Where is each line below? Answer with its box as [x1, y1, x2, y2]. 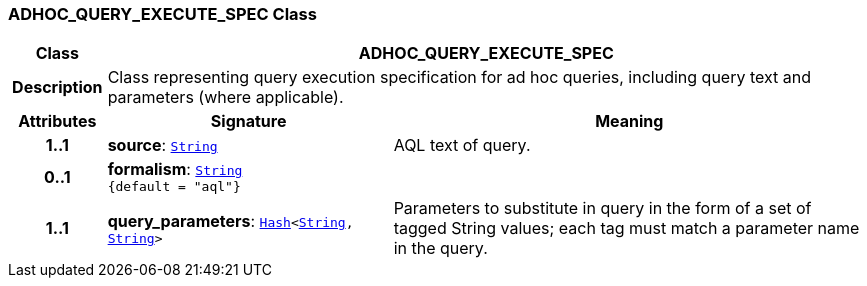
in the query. [393, 238, 488, 259]
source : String [107, 135, 218, 156]
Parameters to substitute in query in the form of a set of [393, 198, 812, 219]
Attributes [18, 111, 97, 132]
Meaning [595, 111, 664, 132]
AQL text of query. [393, 135, 531, 156]
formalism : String [107, 159, 243, 180]
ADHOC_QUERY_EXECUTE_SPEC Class [8, 4, 317, 24]
